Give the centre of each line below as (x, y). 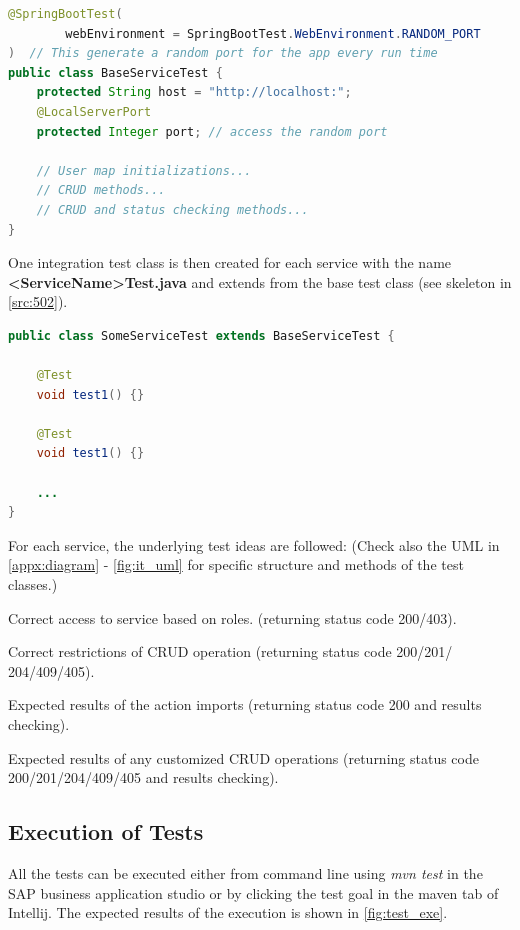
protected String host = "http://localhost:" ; (194, 92)
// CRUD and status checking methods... (172, 209)
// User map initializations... (144, 170)
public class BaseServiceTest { (115, 72)
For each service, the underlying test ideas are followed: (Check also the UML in (254, 544)
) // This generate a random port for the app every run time (223, 53)
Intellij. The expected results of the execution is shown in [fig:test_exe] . (228, 912)
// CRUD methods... (101, 190)
